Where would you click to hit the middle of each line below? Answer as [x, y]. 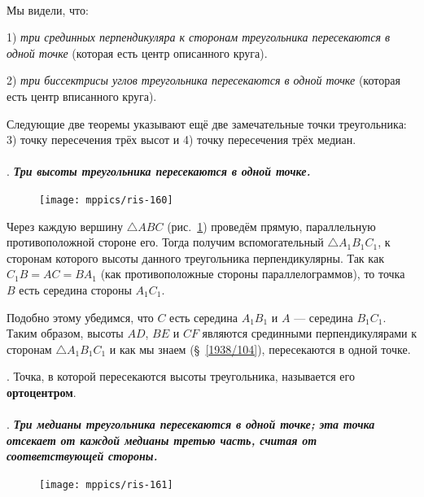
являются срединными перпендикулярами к [309, 333]
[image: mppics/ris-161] [106, 484]
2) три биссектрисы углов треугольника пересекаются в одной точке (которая [203, 80]
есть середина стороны [75, 289]
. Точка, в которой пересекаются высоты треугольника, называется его [181, 376]
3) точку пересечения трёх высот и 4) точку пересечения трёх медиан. [181, 140]
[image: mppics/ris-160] [106, 200]
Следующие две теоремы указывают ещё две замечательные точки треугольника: [207, 123]
